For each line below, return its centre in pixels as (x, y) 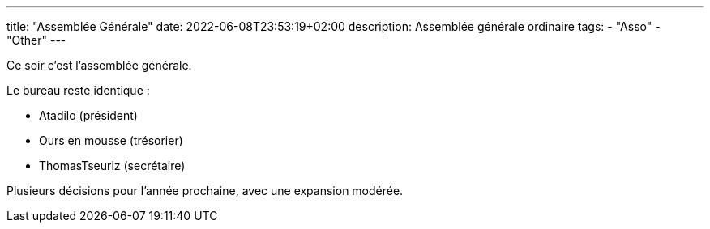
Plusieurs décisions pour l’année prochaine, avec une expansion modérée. (205, 191)
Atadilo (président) (88, 115)
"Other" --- (36, 40)
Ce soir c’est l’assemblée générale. (99, 65)
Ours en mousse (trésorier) (111, 140)
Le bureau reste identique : (78, 90)
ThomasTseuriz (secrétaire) (112, 165)
